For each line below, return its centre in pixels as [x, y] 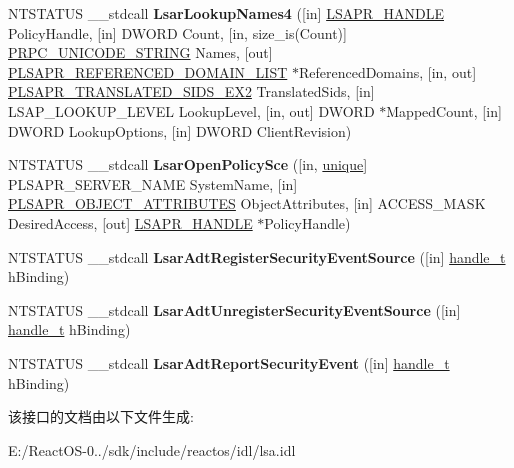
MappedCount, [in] [444, 110]
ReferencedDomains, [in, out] [387, 71]
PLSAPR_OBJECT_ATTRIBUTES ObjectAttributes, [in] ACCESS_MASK [247, 203]
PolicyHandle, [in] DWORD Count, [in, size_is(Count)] [177, 32]
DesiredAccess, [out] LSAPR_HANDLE [130, 222]
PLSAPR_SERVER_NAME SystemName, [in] [153, 183]
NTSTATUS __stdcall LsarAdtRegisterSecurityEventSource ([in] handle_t [257, 256]
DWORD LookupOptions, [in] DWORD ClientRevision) [180, 130]
